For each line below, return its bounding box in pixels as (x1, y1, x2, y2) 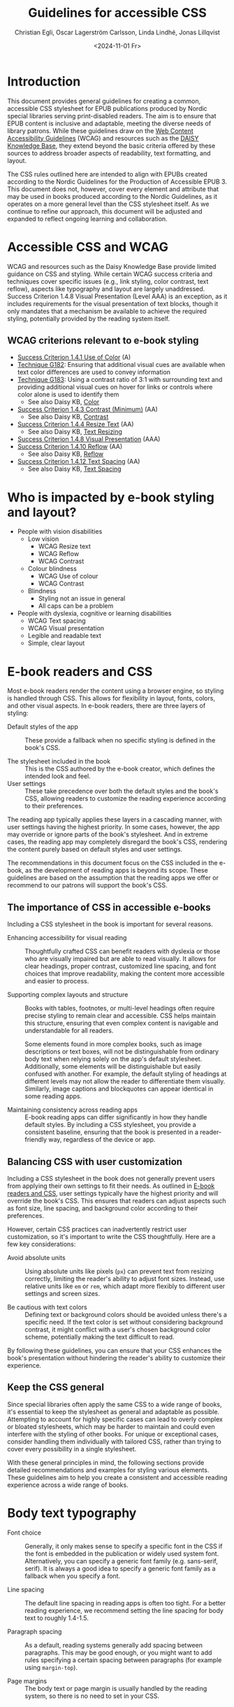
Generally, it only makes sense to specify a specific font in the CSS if (24, 1542, 223, 1550)
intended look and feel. (24, 772, 91, 780)
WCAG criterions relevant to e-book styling (7, 335, 199, 347)
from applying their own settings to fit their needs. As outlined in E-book (7, 1182, 215, 1190)
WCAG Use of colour (38, 572, 98, 581)
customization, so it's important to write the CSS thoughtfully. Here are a (7, 1232, 216, 1240)
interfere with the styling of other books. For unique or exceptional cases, (7, 1430, 219, 1438)
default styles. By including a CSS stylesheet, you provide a (24, 1121, 197, 1129)
